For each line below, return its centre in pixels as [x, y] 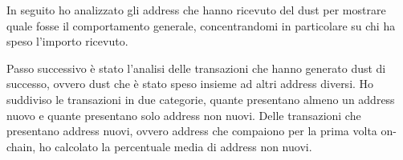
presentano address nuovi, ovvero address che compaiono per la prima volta [192, 131]
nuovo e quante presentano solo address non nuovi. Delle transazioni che [184, 115]
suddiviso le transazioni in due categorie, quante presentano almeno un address [201, 99]
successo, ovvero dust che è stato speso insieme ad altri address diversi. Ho [190, 84]
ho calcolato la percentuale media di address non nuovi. [175, 146]
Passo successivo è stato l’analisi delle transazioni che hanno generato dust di [196, 68]
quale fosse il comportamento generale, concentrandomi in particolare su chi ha [201, 25]
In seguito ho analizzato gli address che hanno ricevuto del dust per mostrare [196, 10]
